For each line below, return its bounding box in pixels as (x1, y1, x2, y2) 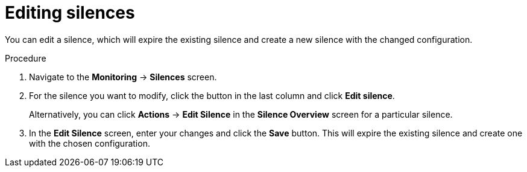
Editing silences (5, 2, 135, 23)
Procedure (5, 53, 46, 63)
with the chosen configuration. (29, 138, 150, 148)
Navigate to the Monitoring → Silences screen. (29, 71, 217, 82)
